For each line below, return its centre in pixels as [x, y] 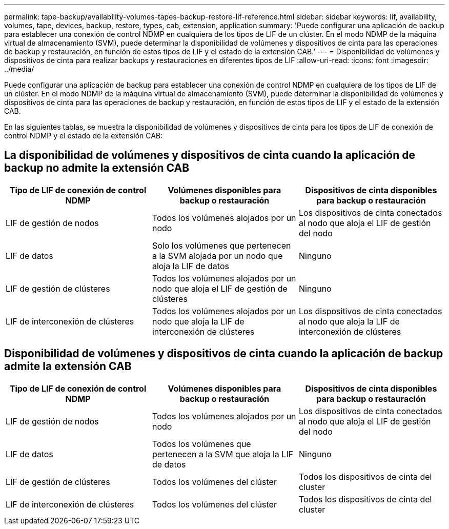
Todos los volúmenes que [201, 444]
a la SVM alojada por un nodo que [217, 256]
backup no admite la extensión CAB [97, 168]
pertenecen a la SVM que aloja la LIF [223, 454]
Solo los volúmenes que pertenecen [221, 245]
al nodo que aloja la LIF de [349, 321]
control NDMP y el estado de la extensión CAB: [84, 136]
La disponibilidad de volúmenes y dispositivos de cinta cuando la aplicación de [210, 155]
